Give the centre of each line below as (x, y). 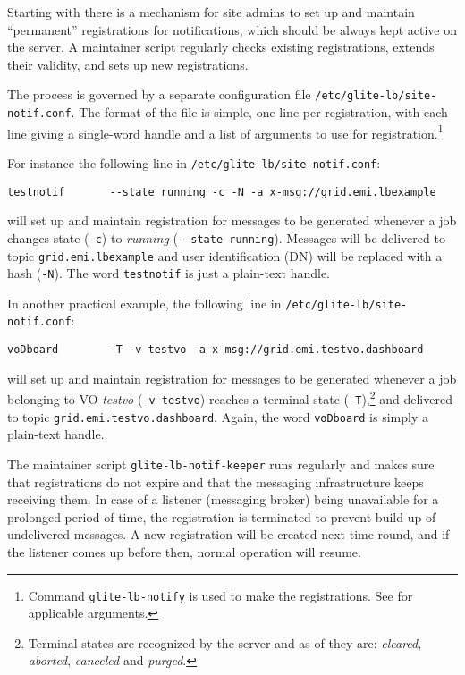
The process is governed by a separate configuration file (159, 94)
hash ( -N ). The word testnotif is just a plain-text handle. (169, 273)
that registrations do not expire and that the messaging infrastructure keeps (216, 481)
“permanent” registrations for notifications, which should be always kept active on (232, 29)
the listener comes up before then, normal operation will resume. (184, 551)
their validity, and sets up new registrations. (128, 64)
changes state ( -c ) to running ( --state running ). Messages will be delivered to (226, 237)
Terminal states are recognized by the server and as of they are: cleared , (225, 642)
